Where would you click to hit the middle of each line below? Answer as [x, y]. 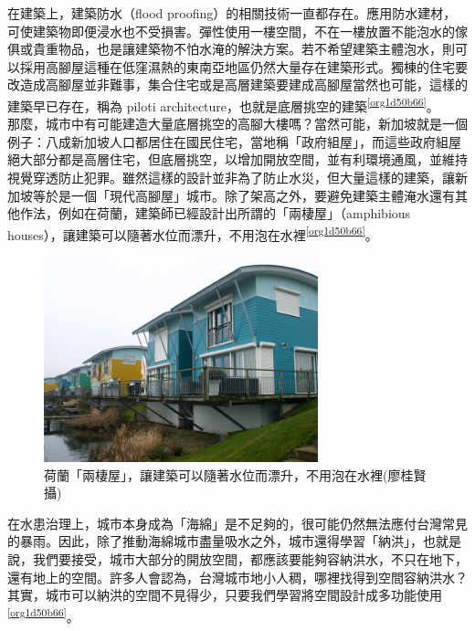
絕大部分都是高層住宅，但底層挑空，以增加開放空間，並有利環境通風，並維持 [237, 159]
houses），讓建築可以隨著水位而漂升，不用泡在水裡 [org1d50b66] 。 [193, 233]
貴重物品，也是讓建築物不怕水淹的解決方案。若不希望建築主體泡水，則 [243, 49]
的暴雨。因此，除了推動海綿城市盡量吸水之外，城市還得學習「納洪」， [215, 541]
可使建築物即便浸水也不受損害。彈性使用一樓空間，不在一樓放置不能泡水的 [231, 31]
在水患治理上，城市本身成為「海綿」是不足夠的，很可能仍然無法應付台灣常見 [237, 523]
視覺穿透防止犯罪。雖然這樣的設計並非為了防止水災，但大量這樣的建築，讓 [231, 177]
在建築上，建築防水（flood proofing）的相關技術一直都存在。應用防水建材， [232, 13]
